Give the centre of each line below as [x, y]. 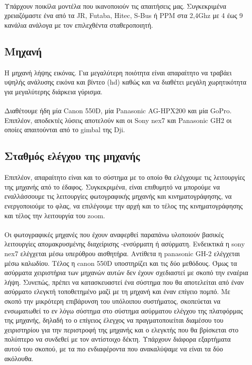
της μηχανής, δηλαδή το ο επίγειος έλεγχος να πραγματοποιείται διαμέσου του [114, 320]
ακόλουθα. [19, 358]
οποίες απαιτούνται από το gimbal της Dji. [65, 130]
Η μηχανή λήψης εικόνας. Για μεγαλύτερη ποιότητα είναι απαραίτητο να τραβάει [118, 72]
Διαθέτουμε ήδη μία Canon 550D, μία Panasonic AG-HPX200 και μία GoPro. [118, 111]
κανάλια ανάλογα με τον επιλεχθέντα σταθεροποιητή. [79, 25]
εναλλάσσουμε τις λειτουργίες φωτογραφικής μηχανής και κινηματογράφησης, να [118, 196]
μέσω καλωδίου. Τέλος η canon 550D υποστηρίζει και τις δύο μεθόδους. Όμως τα [121, 263]
